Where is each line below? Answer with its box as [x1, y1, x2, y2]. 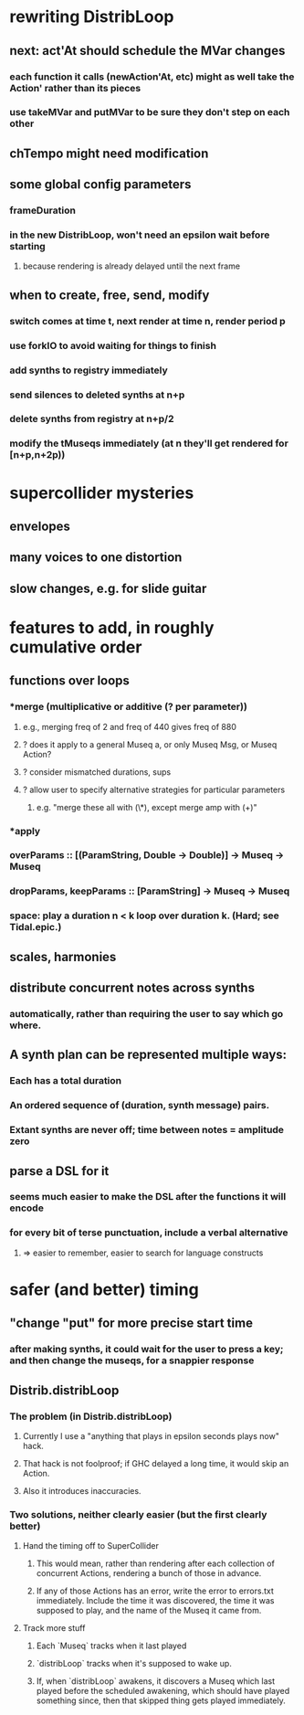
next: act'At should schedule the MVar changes [9, 43, 286, 58]
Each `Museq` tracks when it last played [36, 1640, 187, 1651]
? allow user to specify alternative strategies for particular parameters [22, 784, 286, 795]
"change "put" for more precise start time [9, 1316, 254, 1331]
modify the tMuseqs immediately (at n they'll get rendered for [9, 437, 289, 450]
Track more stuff [22, 1623, 86, 1634]
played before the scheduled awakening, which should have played [36, 1686, 290, 1697]
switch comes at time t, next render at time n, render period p [9, 314, 286, 327]
